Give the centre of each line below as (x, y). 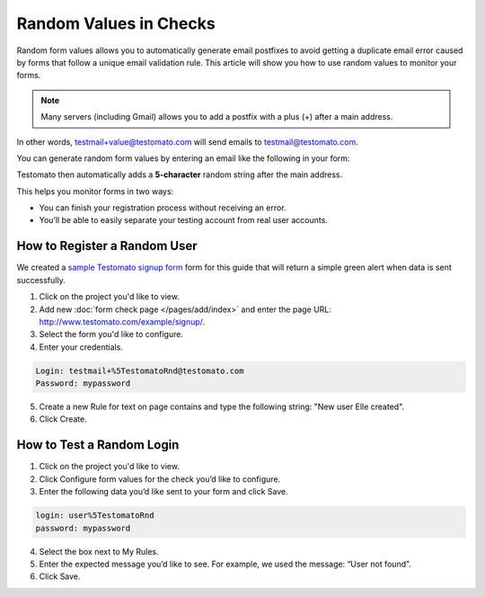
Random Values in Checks (116, 23)
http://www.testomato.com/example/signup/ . (122, 321)
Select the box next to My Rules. (99, 551)
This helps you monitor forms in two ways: (95, 191)
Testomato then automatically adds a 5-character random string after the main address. (180, 174)
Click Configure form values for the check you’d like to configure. (160, 479)
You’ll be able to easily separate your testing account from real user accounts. (183, 220)
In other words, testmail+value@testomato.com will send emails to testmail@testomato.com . (187, 142)
